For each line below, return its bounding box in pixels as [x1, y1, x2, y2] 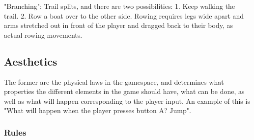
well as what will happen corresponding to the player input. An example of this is [4, 95, 250, 106]
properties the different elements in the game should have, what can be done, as [4, 86, 245, 96]
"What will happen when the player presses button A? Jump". [4, 105, 191, 116]
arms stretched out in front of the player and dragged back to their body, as [4, 20, 233, 30]
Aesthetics [4, 53, 57, 69]
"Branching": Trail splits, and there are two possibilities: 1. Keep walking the [4, 1, 235, 11]
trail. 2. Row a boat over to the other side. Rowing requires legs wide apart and [4, 10, 244, 21]
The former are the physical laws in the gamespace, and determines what [4, 76, 224, 87]
